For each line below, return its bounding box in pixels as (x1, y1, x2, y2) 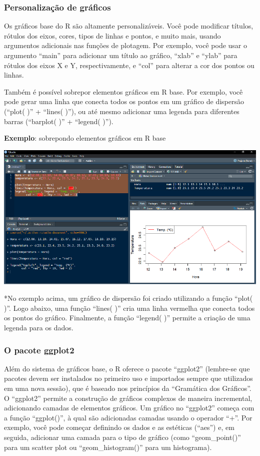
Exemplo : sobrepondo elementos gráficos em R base (4, 133, 166, 143)
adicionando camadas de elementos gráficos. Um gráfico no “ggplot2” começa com (4, 402, 254, 413)
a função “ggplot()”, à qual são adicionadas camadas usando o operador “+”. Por (4, 412, 252, 422)
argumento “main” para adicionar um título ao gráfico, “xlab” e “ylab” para (4, 50, 237, 60)
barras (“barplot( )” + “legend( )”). (4, 116, 113, 126)
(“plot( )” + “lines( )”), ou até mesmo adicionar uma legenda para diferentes (4, 106, 239, 116)
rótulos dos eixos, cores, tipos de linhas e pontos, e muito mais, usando (4, 30, 221, 41)
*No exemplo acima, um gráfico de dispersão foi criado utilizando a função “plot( (4, 293, 253, 303)
